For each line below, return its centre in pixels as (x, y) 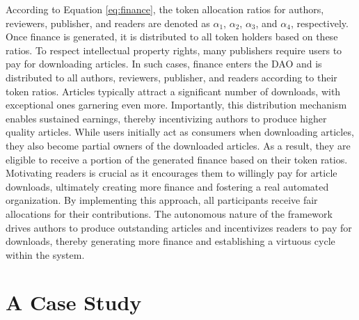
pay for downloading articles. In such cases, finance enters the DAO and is (164, 64)
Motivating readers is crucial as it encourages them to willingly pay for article (171, 173)
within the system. (45, 254)
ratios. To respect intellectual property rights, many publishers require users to (174, 50)
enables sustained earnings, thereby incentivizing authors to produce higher (166, 118)
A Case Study (74, 302)
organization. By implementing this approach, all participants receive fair (162, 200)
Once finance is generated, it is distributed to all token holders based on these (172, 37)
